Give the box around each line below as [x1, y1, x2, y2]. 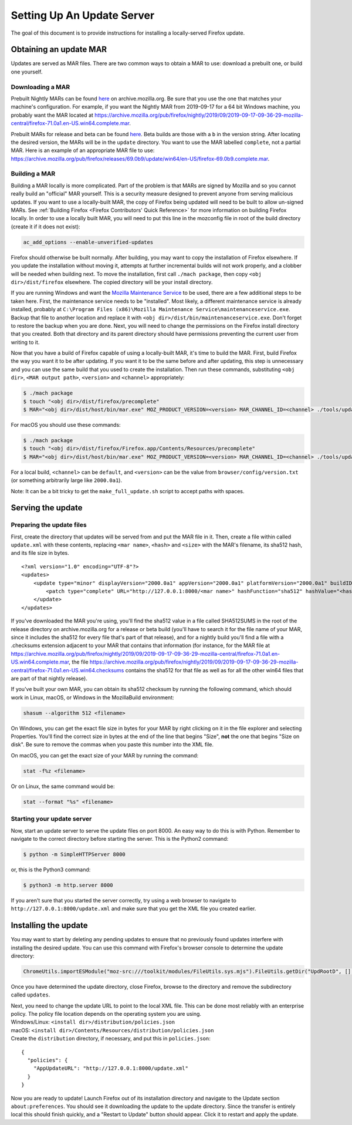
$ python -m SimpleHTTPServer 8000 [23, 851, 126, 857]
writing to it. [11, 338, 40, 346]
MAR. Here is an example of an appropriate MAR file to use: [11, 147, 155, 154]
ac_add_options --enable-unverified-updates [23, 238, 154, 245]
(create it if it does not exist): [11, 223, 80, 230]
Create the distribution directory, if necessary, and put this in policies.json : [11, 1035, 211, 1042]
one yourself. [11, 68, 43, 75]
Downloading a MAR [11, 83, 70, 91]
